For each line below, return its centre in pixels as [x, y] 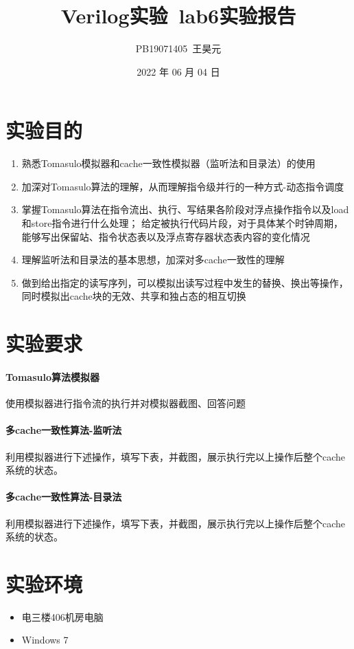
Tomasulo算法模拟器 [52, 376]
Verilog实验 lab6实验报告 [178, 15]
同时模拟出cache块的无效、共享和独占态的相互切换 [134, 296]
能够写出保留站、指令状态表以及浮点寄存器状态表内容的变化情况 [166, 236]
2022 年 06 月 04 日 [178, 71]
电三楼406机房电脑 [62, 616]
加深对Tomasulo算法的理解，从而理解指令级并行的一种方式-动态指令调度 [183, 186]
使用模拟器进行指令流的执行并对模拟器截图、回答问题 [126, 403]
